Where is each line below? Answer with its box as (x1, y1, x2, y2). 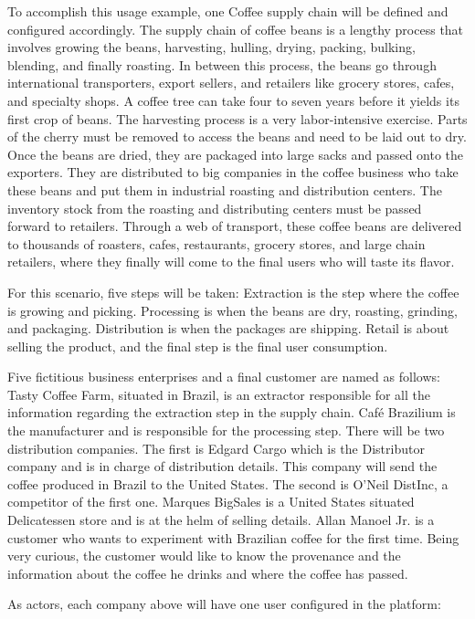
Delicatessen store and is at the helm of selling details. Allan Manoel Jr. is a (7, 510, 435, 530)
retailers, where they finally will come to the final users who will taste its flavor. (7, 252, 455, 271)
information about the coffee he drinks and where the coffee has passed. (7, 563, 408, 582)
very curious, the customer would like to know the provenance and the (7, 546, 401, 565)
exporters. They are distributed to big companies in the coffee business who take (7, 163, 459, 182)
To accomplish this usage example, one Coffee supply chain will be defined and (7, 2, 449, 20)
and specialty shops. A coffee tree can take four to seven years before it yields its (7, 90, 459, 110)
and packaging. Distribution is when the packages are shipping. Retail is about (7, 319, 449, 338)
